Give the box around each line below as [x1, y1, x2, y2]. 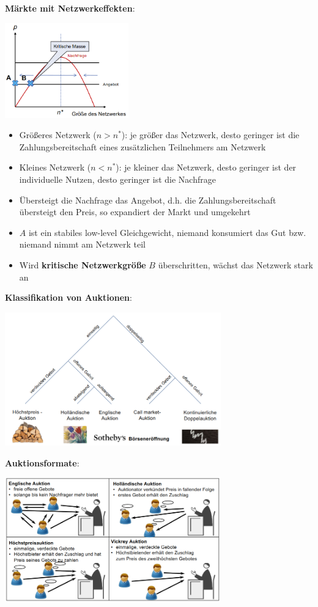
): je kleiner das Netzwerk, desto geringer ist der [116, 161, 297, 174]
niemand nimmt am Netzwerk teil [19, 238, 146, 251]
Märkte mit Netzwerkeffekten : [5, 2, 135, 14]
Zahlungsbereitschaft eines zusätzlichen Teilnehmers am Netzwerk [19, 140, 266, 153]
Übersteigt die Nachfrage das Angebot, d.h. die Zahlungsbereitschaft [19, 193, 276, 206]
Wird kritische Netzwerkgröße [19, 258, 146, 271]
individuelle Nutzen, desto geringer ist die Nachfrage [19, 172, 216, 185]
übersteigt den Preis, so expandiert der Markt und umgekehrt [19, 205, 251, 218]
